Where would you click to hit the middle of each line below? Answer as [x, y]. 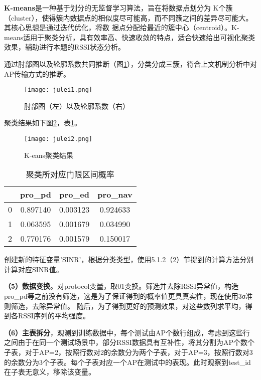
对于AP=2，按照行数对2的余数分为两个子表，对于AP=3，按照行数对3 [139, 352]
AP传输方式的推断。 [37, 73]
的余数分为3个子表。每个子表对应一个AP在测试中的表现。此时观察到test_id [127, 362]
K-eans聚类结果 [49, 155]
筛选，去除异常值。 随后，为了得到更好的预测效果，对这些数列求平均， [128, 306]
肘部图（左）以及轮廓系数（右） [77, 106]
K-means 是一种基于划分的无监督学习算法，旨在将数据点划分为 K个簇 [118, 8]
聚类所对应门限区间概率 [70, 174]
